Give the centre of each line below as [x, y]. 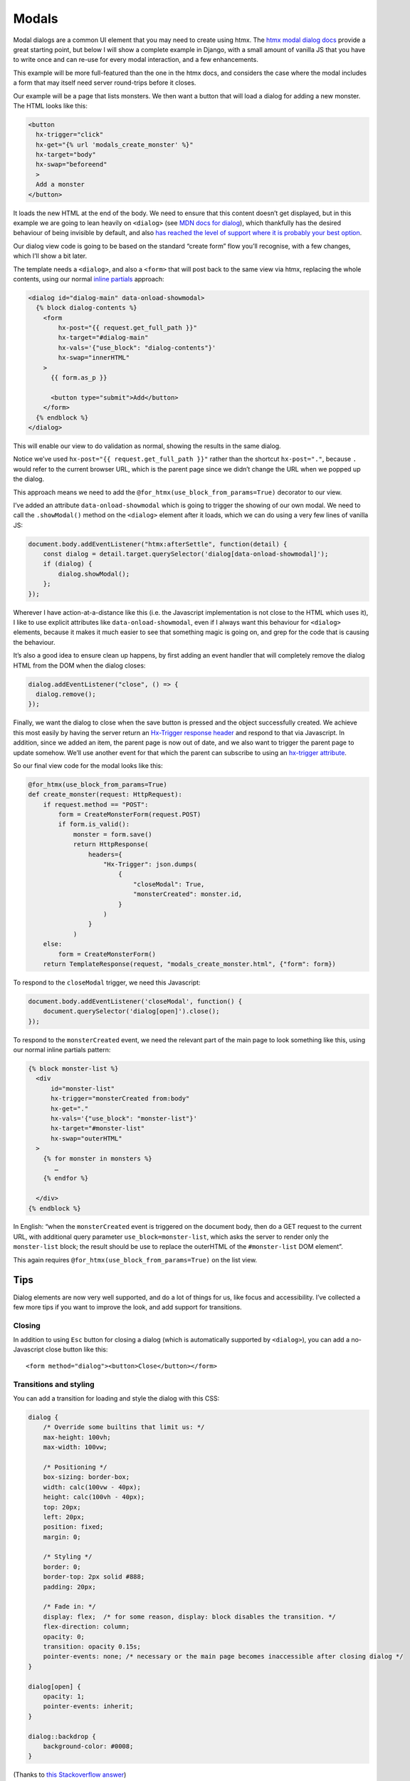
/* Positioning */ [75, 1467]
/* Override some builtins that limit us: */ [124, 1427]
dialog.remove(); [66, 694]
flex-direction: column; [86, 1627]
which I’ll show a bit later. [50, 256]
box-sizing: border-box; [86, 1477]
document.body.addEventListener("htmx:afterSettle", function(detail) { [158, 544]
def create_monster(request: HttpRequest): [105, 795]
